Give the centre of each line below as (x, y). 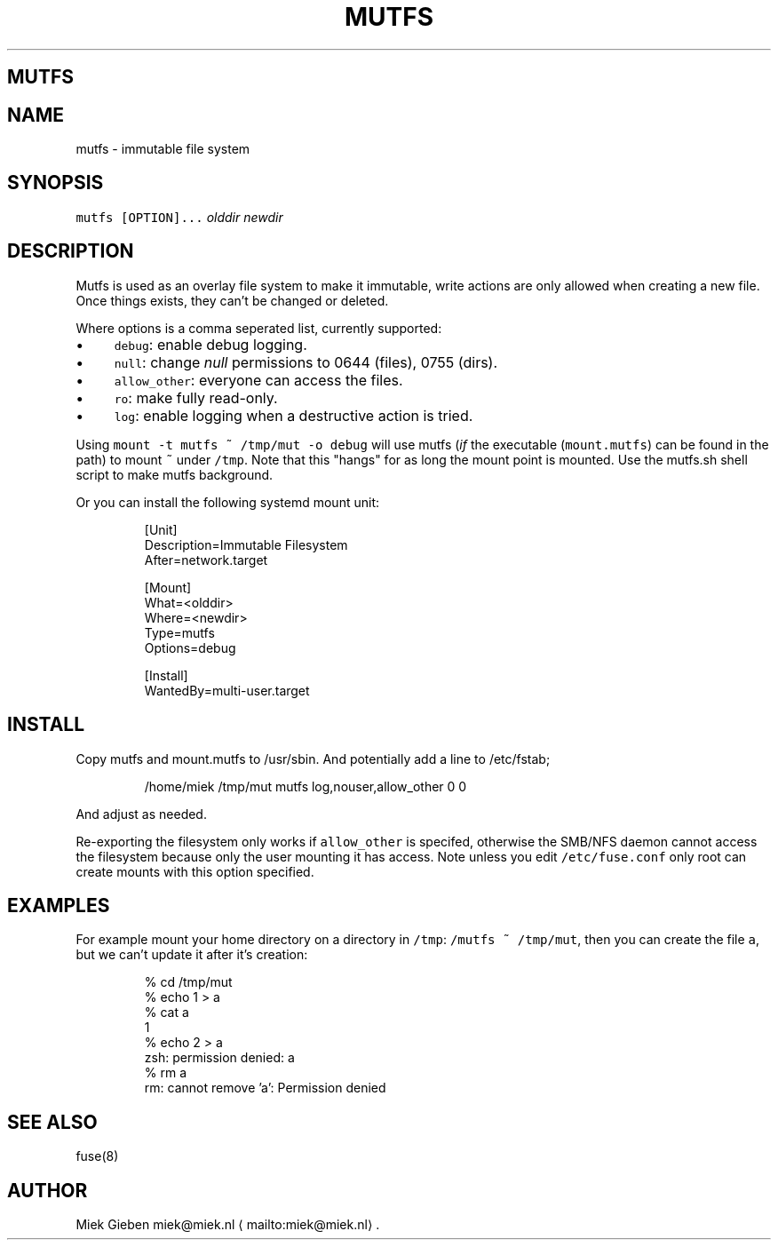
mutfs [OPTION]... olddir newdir (179, 217)
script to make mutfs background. (175, 474)
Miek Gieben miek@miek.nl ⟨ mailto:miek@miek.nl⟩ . (228, 1225)
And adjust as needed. (141, 814)
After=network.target (206, 560)
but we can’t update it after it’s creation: (192, 955)
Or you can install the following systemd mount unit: (227, 502)
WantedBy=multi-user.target (227, 690)
